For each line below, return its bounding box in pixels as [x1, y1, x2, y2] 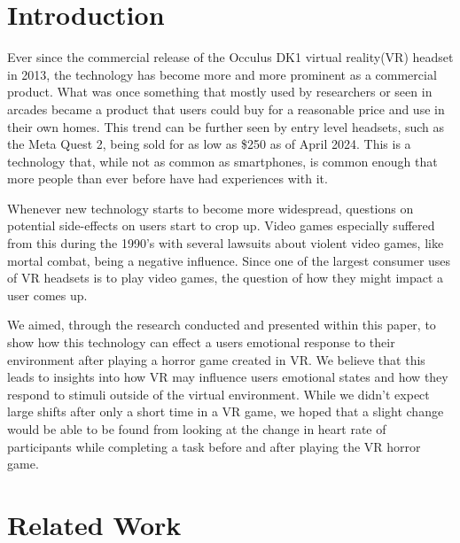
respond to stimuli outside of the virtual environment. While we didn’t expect [7, 384, 430, 403]
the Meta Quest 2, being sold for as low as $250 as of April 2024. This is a [7, 135, 411, 153]
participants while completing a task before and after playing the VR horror [7, 437, 421, 455]
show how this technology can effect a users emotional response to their [7, 333, 395, 352]
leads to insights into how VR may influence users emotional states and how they [7, 368, 448, 386]
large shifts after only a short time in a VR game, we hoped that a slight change [7, 402, 444, 421]
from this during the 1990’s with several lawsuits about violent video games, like [7, 234, 444, 252]
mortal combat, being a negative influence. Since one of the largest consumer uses [7, 251, 451, 269]
